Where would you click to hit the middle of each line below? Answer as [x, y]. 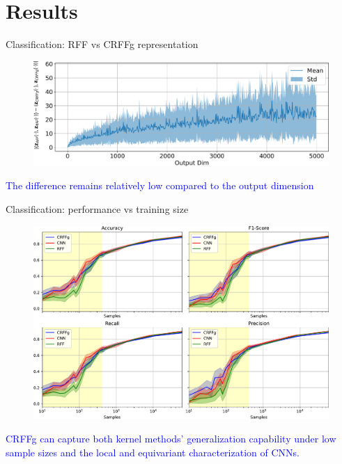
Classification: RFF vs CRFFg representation [102, 44]
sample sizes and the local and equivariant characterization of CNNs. [153, 452]
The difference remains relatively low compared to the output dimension [160, 185]
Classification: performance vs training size [97, 209]
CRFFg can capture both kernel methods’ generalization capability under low [171, 439]
